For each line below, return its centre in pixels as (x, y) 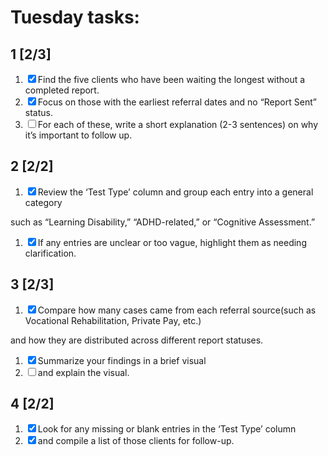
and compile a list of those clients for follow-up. (136, 441)
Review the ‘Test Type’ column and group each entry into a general (175, 192)
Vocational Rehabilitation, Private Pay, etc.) (113, 320)
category (43, 202)
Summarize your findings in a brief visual (122, 360)
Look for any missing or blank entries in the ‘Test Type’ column (167, 429)
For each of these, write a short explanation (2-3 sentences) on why (178, 124)
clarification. (50, 253)
